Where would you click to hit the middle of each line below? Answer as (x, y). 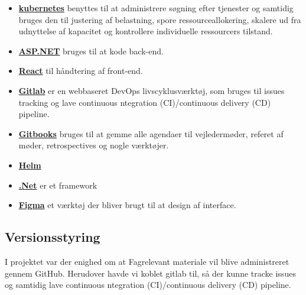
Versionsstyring (53, 237)
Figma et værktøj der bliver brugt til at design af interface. (127, 205)
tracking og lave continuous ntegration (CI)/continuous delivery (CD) (145, 102)
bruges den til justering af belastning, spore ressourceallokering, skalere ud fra (160, 19)
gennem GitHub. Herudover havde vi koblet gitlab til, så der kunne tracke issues (150, 273)
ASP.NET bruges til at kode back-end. (91, 51)
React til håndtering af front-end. (81, 71)
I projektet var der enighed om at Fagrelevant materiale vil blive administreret (147, 261)
